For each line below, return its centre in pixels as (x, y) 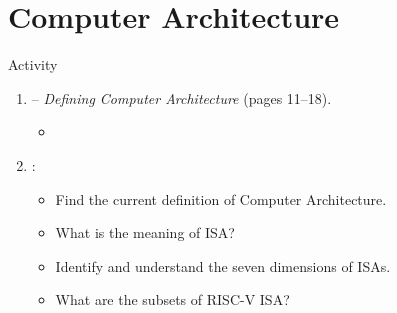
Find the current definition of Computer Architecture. (221, 198)
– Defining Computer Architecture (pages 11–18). (181, 97)
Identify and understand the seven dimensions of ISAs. (223, 265)
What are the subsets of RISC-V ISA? (172, 299)
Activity (33, 64)
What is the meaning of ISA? (145, 232)
